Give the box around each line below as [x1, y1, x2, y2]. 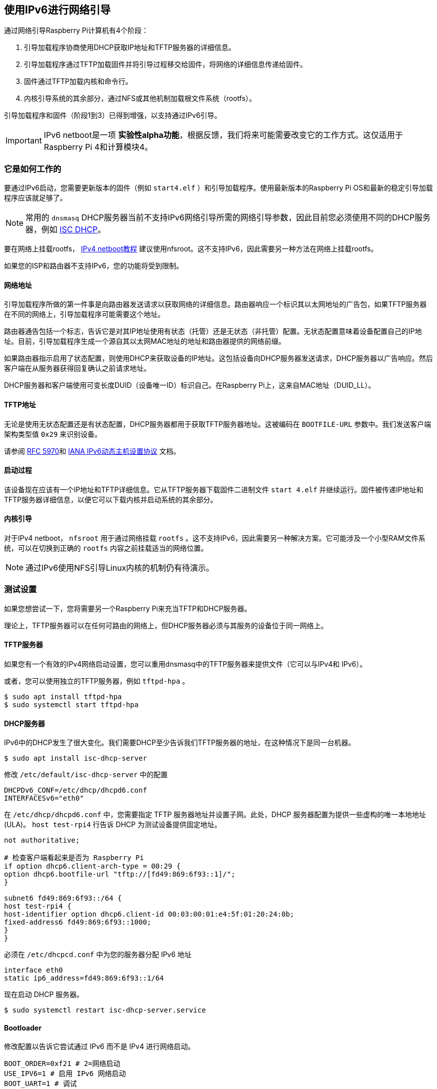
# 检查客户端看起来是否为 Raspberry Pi [4, 854, 144, 862]
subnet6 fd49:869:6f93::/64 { [4, 894, 122, 903]
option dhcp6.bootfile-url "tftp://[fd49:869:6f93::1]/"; [4, 870, 235, 879]
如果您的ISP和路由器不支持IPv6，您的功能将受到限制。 [4, 261, 183, 270]
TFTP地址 [4, 400, 36, 409]
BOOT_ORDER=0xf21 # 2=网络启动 [4, 1060, 121, 1068]
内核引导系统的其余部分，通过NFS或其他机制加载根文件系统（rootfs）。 [24, 94, 256, 103]
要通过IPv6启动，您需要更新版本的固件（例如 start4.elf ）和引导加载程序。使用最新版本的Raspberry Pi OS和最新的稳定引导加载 [4, 183, 433, 192]
